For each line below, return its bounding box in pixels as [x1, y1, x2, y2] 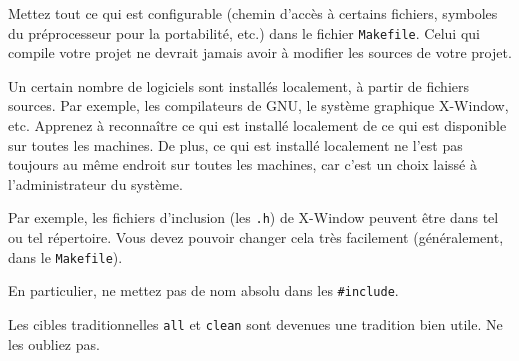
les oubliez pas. [8, 333, 100, 354]
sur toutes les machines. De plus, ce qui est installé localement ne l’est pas [8, 134, 463, 155]
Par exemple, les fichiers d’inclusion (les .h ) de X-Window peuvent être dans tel [8, 207, 499, 228]
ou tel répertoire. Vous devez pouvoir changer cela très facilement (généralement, [8, 227, 504, 248]
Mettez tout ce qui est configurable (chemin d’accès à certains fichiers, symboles [8, 3, 498, 23]
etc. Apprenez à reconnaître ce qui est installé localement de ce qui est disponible [8, 115, 507, 136]
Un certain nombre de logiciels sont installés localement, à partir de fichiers [8, 75, 469, 96]
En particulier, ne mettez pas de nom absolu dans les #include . [8, 280, 399, 301]
